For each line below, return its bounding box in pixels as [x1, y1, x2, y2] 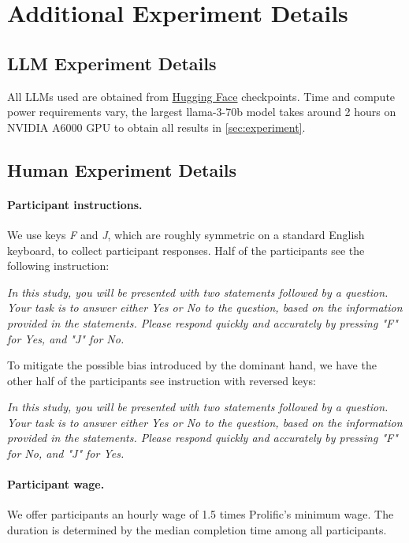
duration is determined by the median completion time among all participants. [7, 522, 387, 538]
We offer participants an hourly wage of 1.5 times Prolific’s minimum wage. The [7, 506, 394, 522]
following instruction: [7, 257, 110, 274]
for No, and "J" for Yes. [7, 445, 125, 462]
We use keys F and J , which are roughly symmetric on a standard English [7, 226, 365, 242]
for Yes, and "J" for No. [7, 330, 125, 346]
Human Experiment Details [7, 157, 237, 182]
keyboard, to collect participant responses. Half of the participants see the [7, 242, 365, 258]
